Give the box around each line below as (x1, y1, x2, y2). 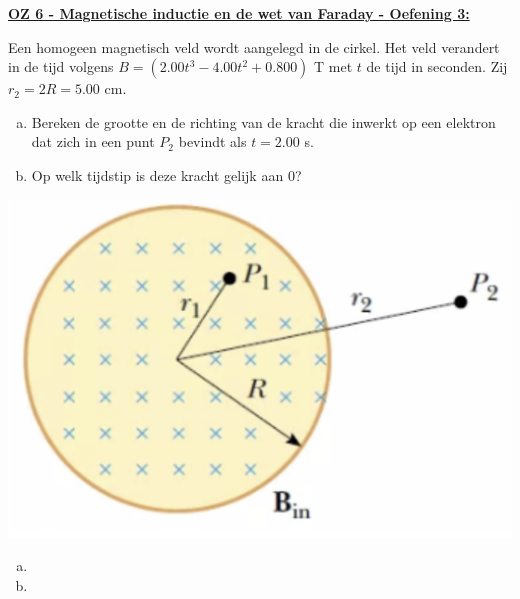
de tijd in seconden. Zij (366, 56, 508, 77)
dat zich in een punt (31, 131, 155, 152)
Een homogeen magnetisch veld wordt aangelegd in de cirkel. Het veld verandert (8, 36, 500, 57)
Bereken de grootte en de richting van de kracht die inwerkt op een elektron (31, 111, 496, 132)
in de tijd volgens (8, 56, 114, 77)
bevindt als (178, 131, 247, 152)
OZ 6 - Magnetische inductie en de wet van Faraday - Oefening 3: (8, 3, 470, 23)
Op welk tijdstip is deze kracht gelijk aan (31, 164, 284, 185)
